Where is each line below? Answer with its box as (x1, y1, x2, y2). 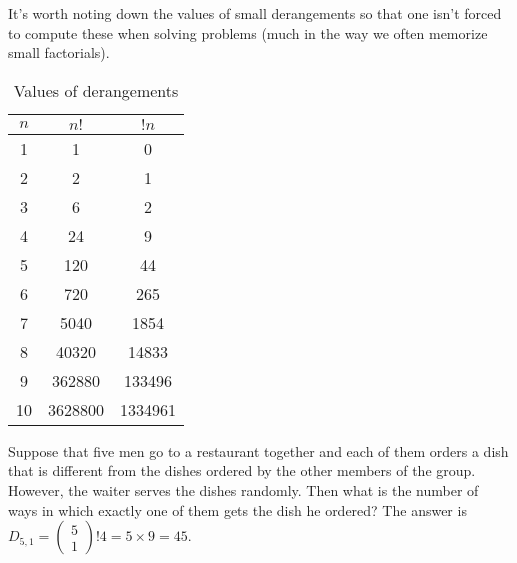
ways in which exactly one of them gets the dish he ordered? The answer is (8, 499, 467, 520)
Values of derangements (13, 78, 179, 102)
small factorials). (8, 42, 110, 63)
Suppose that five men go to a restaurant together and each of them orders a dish (8, 440, 509, 461)
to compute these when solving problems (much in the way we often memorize (8, 22, 488, 43)
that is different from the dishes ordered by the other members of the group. (8, 460, 476, 481)
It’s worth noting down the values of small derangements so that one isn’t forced (8, 3, 502, 23)
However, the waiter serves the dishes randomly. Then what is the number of (8, 479, 479, 500)
